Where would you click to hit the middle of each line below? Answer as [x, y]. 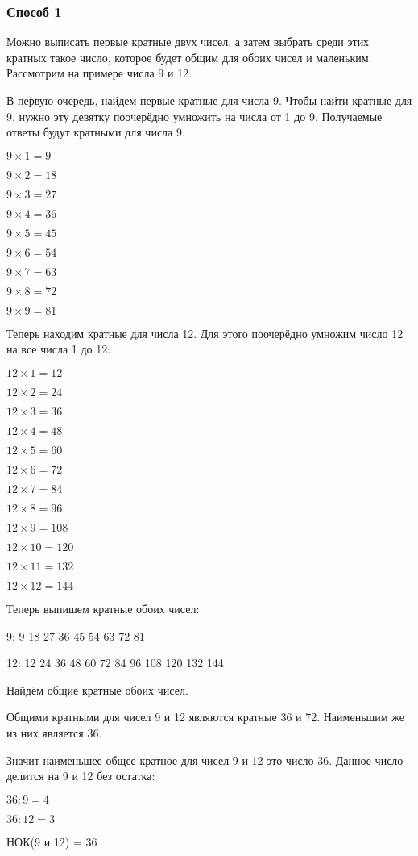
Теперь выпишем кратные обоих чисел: [103, 608]
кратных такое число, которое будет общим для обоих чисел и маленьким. [189, 57]
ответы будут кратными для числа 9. [96, 132]
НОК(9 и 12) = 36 [52, 841]
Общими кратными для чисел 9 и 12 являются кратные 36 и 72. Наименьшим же [206, 717]
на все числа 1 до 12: [59, 349]
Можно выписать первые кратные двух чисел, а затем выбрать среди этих [188, 42]
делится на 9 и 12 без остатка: [81, 776]
